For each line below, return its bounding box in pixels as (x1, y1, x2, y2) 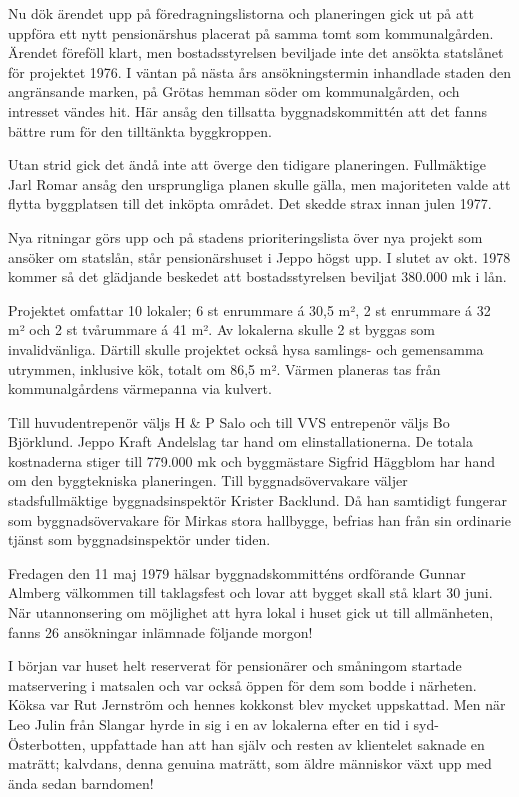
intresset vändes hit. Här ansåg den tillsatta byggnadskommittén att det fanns (8, 100, 487, 121)
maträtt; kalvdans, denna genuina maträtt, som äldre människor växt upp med (8, 753, 492, 774)
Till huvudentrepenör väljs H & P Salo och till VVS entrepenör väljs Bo (8, 411, 450, 432)
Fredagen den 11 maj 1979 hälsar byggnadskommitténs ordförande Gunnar (8, 562, 466, 583)
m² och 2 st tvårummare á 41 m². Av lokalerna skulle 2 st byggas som (8, 319, 435, 340)
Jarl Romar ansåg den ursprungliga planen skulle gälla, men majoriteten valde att (8, 173, 511, 194)
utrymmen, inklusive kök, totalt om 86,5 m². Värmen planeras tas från (8, 358, 441, 379)
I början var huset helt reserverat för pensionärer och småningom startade (8, 655, 462, 676)
